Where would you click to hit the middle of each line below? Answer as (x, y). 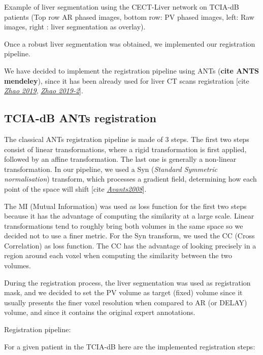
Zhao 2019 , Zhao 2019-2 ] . (44, 91)
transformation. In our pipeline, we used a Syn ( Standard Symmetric (111, 169)
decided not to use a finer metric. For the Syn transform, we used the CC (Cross (129, 236)
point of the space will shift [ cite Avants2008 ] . (75, 188)
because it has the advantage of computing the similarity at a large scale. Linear (129, 216)
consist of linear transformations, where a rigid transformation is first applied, (125, 149)
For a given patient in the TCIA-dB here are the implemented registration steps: (130, 346)
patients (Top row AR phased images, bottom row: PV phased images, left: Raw (129, 16)
